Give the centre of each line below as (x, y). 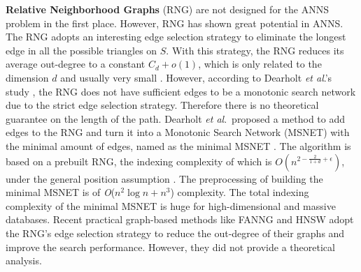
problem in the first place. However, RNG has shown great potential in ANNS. (175, 23)
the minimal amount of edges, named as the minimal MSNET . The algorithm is (178, 145)
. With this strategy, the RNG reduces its (255, 50)
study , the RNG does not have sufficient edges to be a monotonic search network (181, 91)
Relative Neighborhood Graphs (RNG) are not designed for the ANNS (167, 9)
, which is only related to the (260, 64)
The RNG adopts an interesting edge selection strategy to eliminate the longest (176, 37)
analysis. (24, 260)
